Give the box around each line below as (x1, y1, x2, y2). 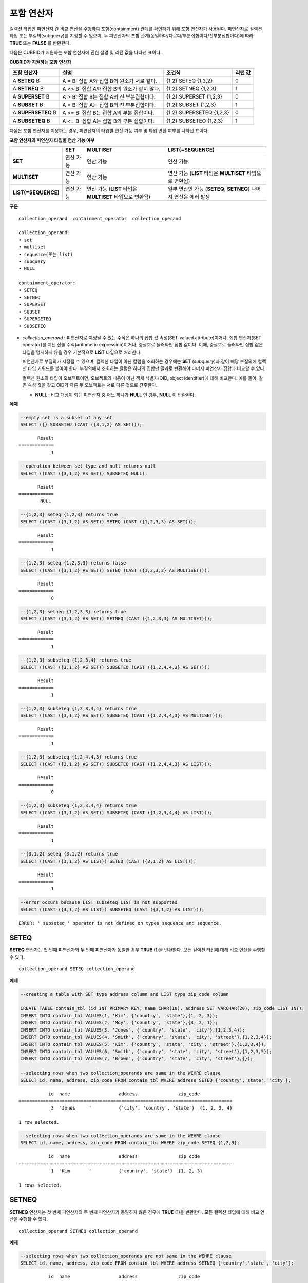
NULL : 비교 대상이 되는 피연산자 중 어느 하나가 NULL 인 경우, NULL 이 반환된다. (35, 392, 196, 398)
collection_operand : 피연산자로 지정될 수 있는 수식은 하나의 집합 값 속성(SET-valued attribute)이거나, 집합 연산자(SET (22, 334, 262, 341)
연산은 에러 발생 (174, 193, 210, 200)
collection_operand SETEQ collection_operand (18, 966, 136, 972)
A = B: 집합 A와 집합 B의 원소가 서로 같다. (62, 77, 158, 84)
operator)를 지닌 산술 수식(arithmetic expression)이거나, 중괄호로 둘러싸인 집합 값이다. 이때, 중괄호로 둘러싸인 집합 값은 (22, 342, 263, 348)
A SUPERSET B (12, 93, 50, 100)
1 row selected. (18, 1119, 60, 1125)
